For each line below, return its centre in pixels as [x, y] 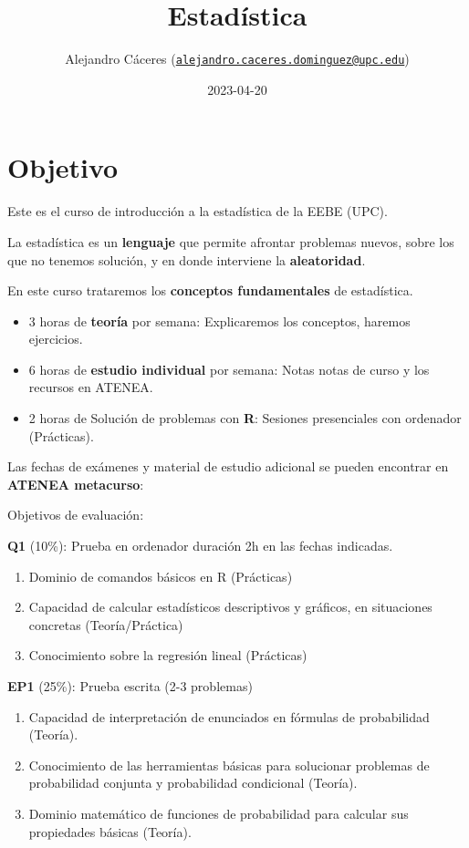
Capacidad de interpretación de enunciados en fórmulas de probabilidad [229, 716]
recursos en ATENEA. [91, 387]
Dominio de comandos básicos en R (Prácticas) [161, 576]
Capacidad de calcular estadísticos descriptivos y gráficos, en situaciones [230, 607]
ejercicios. [56, 339]
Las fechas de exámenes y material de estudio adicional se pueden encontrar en [228, 466]
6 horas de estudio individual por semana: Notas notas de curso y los [229, 369]
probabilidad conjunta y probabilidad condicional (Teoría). [193, 783]
